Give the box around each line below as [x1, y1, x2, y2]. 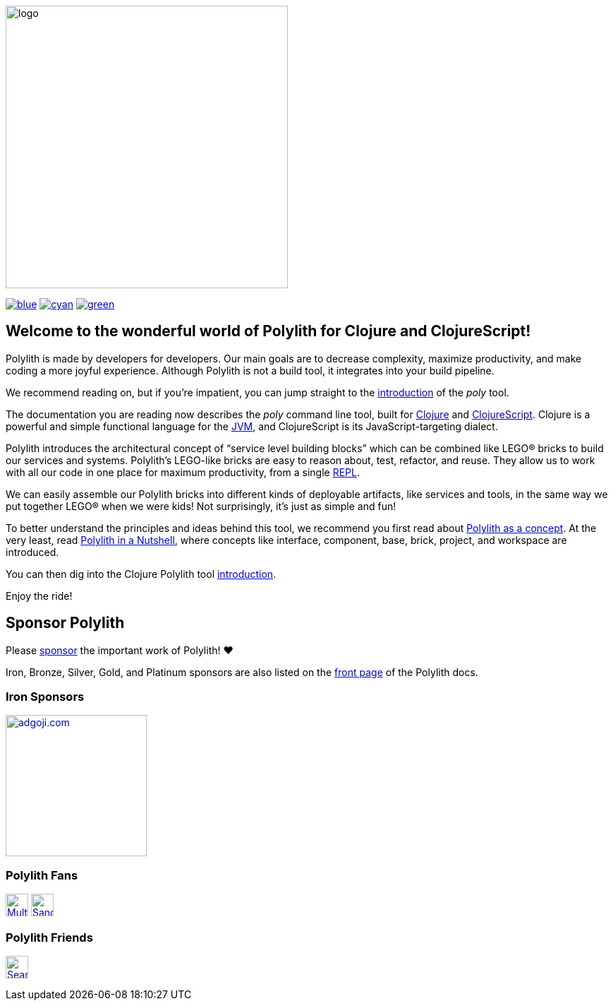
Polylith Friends [6, 930, 93, 945]
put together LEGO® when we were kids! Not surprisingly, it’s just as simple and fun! [6, 499, 396, 512]
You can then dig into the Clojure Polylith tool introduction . [6, 567, 277, 580]
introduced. [6, 545, 59, 558]
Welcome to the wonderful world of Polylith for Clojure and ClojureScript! [6, 322, 531, 341]
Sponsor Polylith [6, 614, 125, 632]
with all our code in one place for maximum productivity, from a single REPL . [6, 466, 360, 478]
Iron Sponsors [6, 690, 85, 704]
